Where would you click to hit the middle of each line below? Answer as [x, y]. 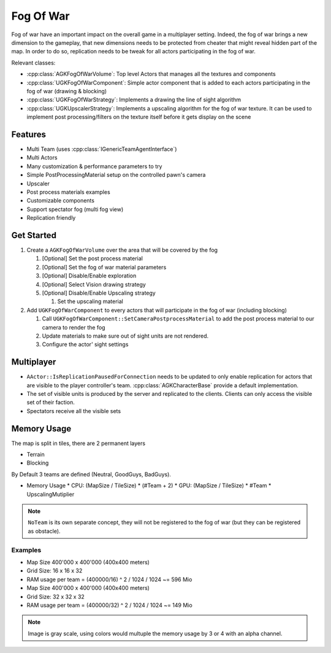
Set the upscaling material [90, 301]
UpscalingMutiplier [51, 494]
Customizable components [61, 201]
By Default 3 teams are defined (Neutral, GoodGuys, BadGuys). [91, 474]
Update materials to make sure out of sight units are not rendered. [125, 336]
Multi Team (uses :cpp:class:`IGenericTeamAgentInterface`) [102, 149]
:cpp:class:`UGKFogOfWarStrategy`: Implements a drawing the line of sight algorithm [134, 100]
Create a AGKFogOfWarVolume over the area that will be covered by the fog [122, 250]
